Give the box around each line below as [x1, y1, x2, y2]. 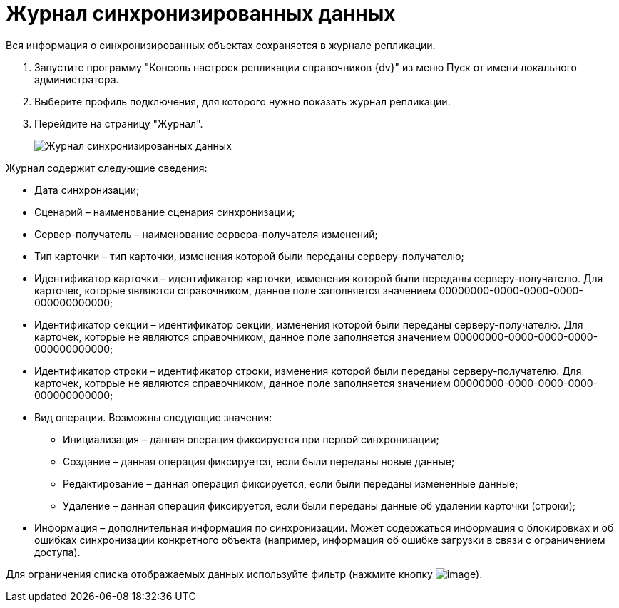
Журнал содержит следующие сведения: [6, 161, 208, 174]
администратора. [34, 73, 119, 86]
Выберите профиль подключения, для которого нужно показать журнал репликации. [34, 95, 451, 108]
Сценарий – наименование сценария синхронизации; [34, 205, 295, 218]
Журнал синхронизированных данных [6, 1, 396, 26]
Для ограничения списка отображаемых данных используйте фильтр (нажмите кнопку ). [6, 567, 483, 580]
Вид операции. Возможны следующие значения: [34, 411, 272, 423]
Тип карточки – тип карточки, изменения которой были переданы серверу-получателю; [34, 249, 464, 262]
